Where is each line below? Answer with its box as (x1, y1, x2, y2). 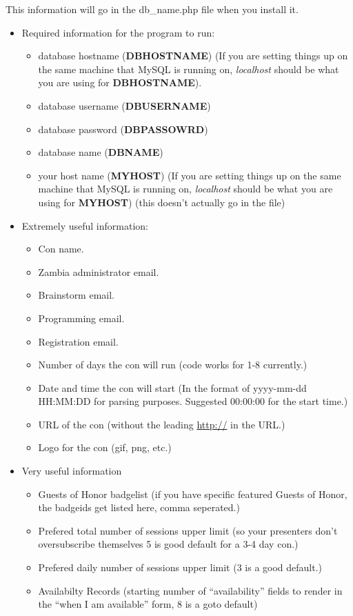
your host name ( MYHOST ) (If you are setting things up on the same (38, 168, 341, 182)
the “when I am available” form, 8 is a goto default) (38, 597, 258, 611)
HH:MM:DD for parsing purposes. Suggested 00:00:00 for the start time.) (38, 394, 348, 408)
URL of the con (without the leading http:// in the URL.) (38, 417, 285, 431)
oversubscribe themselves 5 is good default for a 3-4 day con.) (38, 537, 299, 551)
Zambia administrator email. (38, 264, 159, 279)
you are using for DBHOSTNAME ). (38, 75, 202, 90)
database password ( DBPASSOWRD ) (38, 121, 208, 136)
